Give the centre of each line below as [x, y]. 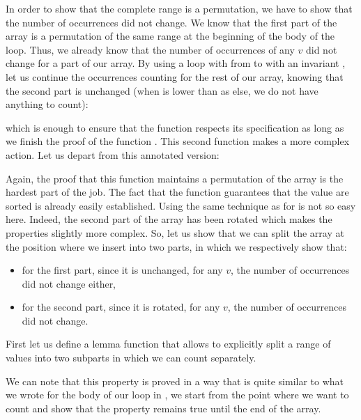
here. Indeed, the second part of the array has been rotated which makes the [169, 219]
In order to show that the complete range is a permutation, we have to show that [179, 8]
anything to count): [47, 104]
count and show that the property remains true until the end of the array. [163, 408]
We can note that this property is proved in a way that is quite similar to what [175, 381]
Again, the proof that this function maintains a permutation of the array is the [175, 178]
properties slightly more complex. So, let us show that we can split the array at [175, 232]
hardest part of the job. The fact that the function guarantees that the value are [177, 192]
